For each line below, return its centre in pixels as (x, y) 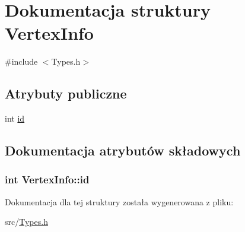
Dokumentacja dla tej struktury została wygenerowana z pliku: (119, 201)
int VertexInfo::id (47, 179)
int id (15, 118)
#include (21, 61)
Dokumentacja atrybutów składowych (123, 150)
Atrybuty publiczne (66, 93)
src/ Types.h (26, 222)
